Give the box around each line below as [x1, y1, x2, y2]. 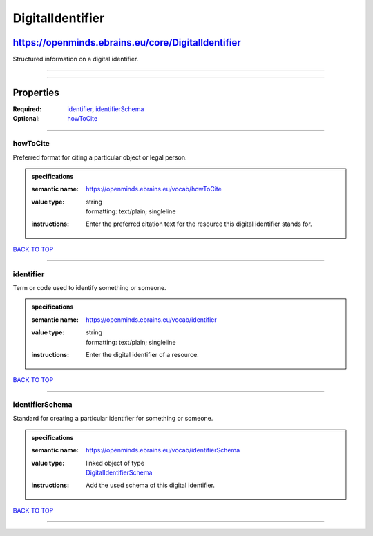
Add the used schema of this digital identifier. [86, 481, 216, 490]
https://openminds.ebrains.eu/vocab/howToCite [86, 185, 222, 193]
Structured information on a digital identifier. [12, 55, 139, 64]
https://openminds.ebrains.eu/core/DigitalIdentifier [12, 37, 241, 48]
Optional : [12, 115, 41, 123]
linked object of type [86, 459, 145, 467]
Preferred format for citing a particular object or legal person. [12, 153, 187, 162]
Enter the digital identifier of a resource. [86, 350, 200, 358]
